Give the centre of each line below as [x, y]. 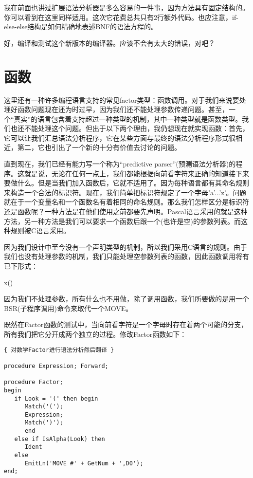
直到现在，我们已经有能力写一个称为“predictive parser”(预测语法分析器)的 [120, 164]
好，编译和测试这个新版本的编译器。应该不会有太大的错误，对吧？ [109, 43]
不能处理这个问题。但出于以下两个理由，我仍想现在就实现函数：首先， [136, 128]
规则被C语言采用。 [40, 230]
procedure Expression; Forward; [56, 366]
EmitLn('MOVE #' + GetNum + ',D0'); [84, 463]
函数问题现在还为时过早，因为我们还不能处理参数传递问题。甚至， [123, 109]
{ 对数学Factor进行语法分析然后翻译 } [59, 350]
